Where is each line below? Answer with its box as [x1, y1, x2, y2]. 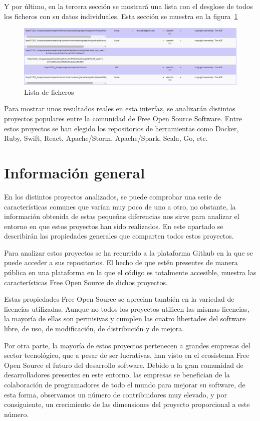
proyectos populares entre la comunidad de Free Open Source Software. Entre [4, 113, 242, 123]
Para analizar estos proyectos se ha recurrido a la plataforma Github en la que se [4, 247, 253, 258]
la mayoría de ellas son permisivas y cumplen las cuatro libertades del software [4, 313, 246, 324]
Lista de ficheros [24, 86, 74, 97]
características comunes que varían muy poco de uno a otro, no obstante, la [4, 201, 236, 212]
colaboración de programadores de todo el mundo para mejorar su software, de [4, 379, 245, 389]
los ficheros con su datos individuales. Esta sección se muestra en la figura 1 [4, 11, 238, 21]
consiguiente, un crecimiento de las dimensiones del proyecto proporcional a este [4, 399, 250, 409]
